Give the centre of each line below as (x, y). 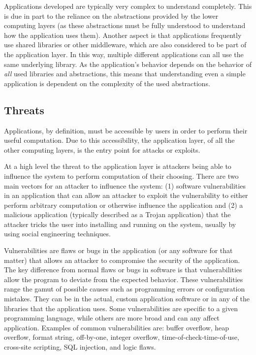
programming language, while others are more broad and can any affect (112, 318)
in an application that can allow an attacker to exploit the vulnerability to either (126, 195)
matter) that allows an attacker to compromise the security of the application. (122, 260)
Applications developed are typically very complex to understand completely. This (128, 6)
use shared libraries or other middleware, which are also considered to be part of (125, 45)
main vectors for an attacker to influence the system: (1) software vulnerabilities (125, 185)
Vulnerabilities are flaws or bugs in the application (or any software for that (118, 250)
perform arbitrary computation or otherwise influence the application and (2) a (124, 205)
